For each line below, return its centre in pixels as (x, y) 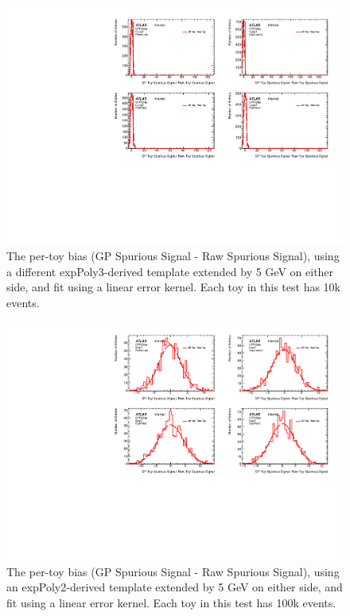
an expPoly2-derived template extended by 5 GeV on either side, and (175, 587)
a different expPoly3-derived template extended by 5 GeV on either (170, 271)
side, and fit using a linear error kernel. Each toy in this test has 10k (173, 287)
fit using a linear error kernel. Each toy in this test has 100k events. (171, 603)
